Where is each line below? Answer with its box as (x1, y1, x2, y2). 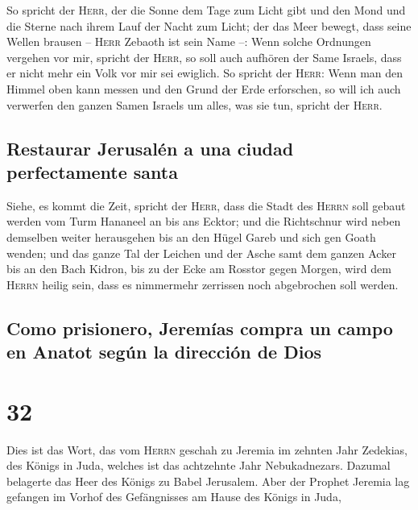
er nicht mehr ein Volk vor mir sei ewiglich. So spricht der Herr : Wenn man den (6, 64, 404, 81)
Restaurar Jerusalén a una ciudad (6, 135, 294, 160)
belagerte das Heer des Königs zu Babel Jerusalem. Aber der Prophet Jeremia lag (6, 472, 410, 489)
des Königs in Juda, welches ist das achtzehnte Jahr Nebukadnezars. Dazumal (6, 457, 391, 474)
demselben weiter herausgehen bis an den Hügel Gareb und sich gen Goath (6, 228, 376, 245)
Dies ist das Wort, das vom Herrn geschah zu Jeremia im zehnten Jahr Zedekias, (6, 441, 408, 458)
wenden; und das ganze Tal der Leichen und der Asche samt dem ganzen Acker (6, 244, 396, 261)
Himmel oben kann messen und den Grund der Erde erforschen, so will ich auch (6, 80, 401, 97)
